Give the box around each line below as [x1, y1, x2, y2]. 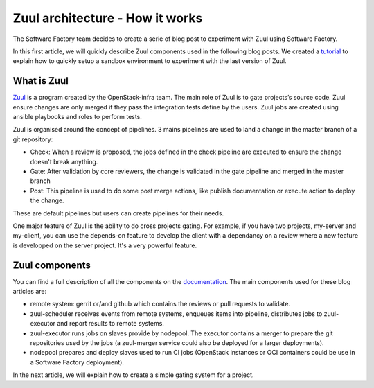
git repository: [12, 135, 53, 143]
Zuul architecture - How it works [12, 10, 203, 26]
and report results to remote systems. [56, 319, 164, 328]
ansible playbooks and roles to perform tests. [12, 113, 142, 121]
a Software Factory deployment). [30, 358, 125, 367]
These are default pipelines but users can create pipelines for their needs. [12, 209, 224, 218]
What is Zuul [12, 75, 69, 87]
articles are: [12, 288, 47, 295]
